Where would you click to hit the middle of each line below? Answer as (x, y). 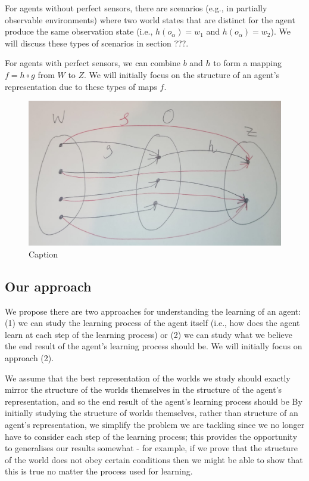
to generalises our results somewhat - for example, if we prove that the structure (151, 448)
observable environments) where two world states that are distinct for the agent (150, 19)
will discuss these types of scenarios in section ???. (97, 43)
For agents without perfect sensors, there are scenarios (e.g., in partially (136, 8)
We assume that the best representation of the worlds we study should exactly (148, 378)
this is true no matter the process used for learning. (99, 471)
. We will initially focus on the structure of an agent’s (182, 74)
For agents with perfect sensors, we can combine (93, 63)
